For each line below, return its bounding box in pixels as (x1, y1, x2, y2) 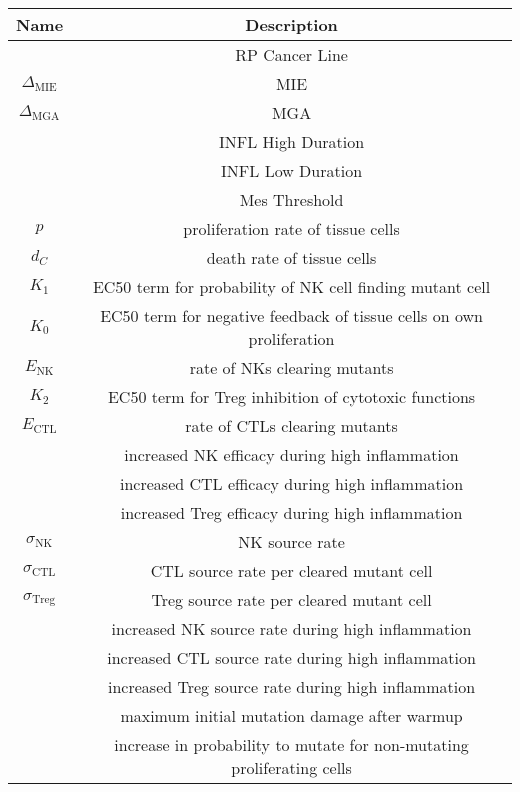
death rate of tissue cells (206, 246, 377, 269)
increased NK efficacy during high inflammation (124, 443, 459, 466)
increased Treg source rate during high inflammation (108, 675, 476, 698)
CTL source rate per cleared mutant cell (150, 559, 433, 582)
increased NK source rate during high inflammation (111, 617, 472, 640)
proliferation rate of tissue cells (183, 217, 400, 240)
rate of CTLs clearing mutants (185, 414, 398, 437)
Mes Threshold (239, 188, 344, 211)
